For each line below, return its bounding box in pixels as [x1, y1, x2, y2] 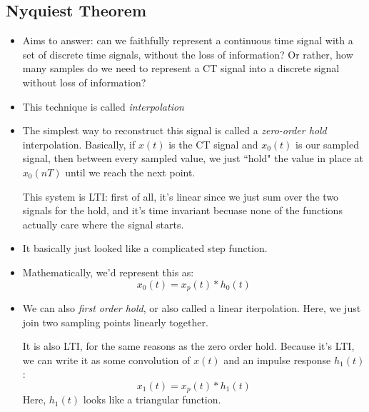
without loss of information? [22, 74, 146, 89]
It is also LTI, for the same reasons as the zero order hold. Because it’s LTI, [22, 338, 355, 353]
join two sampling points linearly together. [22, 314, 208, 329]
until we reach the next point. [65, 164, 196, 179]
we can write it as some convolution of [22, 352, 191, 367]
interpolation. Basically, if [22, 136, 136, 151]
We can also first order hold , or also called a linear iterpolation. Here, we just [22, 300, 361, 315]
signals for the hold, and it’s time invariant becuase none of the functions [22, 203, 343, 218]
